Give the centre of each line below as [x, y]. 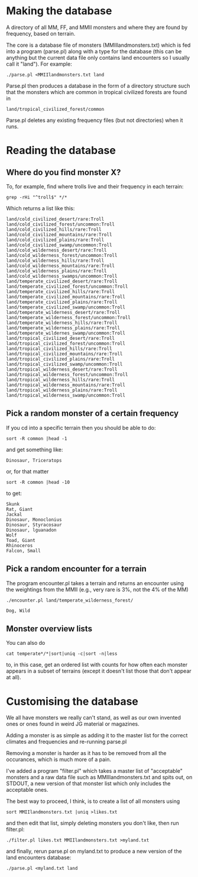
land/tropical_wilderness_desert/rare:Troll [62, 369]
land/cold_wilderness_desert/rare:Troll [57, 250]
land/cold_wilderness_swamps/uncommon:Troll [62, 276]
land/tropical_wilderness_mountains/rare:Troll [66, 385]
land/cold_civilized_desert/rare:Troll [55, 219]
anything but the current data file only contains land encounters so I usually [98, 57]
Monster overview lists [49, 629]
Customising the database [72, 701]
